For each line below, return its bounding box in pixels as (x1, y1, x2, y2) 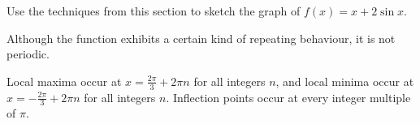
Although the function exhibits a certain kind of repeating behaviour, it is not (6, 29, 396, 46)
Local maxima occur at (6, 72, 122, 89)
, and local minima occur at (275, 72, 414, 89)
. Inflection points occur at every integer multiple (166, 88, 411, 105)
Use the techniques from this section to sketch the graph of (6, 2, 301, 19)
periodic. (6, 45, 50, 62)
